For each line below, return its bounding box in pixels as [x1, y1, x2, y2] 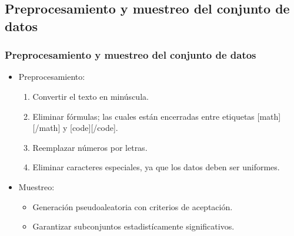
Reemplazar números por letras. [32, 141, 148, 153]
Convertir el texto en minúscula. [32, 90, 149, 102]
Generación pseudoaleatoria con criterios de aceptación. [32, 200, 233, 213]
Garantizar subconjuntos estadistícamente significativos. [32, 220, 235, 232]
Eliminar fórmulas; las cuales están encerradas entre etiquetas [32, 110, 255, 122]
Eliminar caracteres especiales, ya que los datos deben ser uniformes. [32, 161, 280, 173]
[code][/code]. [69, 122, 118, 134]
